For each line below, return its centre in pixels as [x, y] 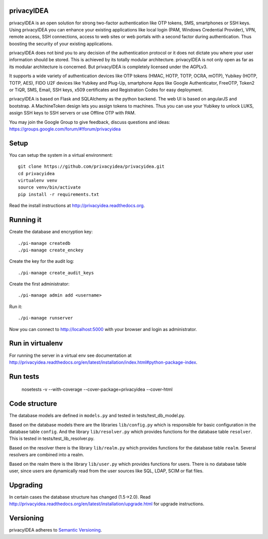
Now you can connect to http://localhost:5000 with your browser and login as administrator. [103, 329]
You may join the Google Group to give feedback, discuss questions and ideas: [90, 122]
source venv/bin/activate [50, 187]
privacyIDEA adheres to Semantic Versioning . [56, 530]
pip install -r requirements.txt [59, 194]
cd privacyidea [36, 173]
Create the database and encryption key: [51, 232]
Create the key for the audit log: [42, 261]
